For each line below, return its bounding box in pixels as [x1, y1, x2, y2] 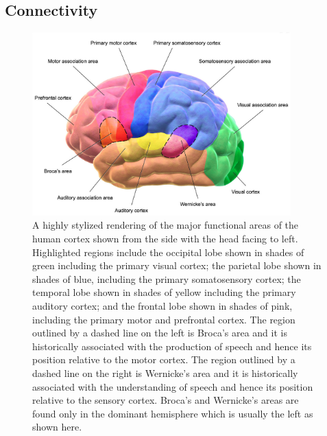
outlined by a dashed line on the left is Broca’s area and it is [32, 325, 287, 340]
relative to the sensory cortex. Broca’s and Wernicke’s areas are [32, 393, 299, 407]
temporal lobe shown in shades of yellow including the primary [32, 285, 296, 299]
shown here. [32, 420, 82, 434]
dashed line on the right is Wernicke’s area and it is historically [32, 365, 298, 380]
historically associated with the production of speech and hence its [32, 339, 312, 353]
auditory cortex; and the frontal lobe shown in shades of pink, [32, 299, 293, 313]
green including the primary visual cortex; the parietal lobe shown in [32, 258, 322, 273]
